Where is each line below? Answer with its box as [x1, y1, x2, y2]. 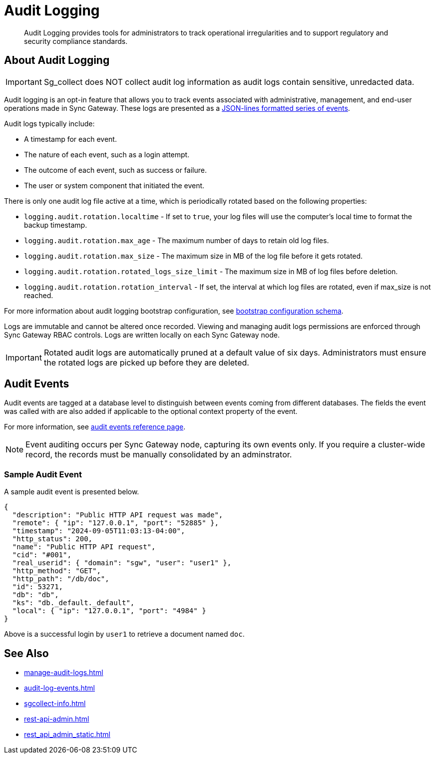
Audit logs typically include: [4, 119, 95, 128]
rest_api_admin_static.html [24, 730, 110, 739]
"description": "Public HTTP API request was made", [12, 511, 223, 519]
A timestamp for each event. [24, 134, 117, 143]
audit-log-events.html [24, 684, 95, 693]
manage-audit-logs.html [24, 668, 103, 677]
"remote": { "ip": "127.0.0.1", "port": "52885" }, [12, 519, 219, 527]
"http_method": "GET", [12, 567, 101, 575]
